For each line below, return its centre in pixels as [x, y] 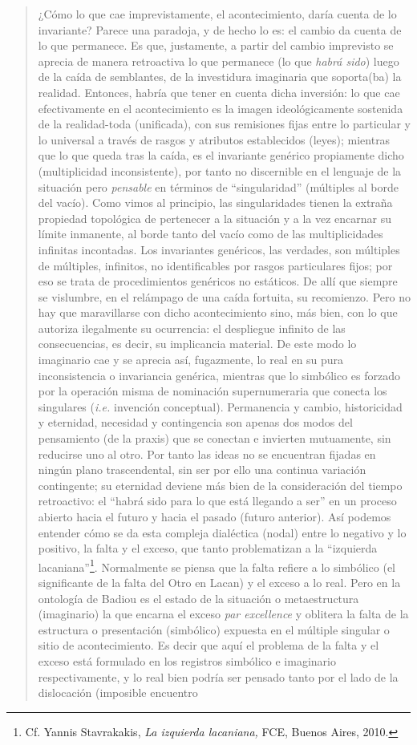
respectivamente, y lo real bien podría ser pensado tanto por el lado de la [218, 676]
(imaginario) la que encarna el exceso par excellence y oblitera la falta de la [223, 614]
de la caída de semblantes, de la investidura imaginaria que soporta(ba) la [220, 77]
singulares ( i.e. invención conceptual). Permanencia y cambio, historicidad [220, 406]
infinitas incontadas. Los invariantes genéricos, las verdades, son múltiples [219, 249]
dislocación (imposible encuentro [118, 692]
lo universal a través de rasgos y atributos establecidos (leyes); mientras [214, 139]
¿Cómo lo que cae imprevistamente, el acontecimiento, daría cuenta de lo [217, 14]
